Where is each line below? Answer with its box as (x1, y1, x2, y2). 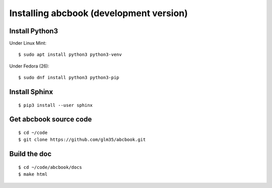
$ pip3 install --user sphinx (18, 102, 93, 108)
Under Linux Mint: (9, 40, 46, 46)
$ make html (18, 171, 48, 177)
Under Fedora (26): (9, 63, 50, 69)
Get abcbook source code (9, 115, 92, 123)
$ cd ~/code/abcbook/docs (18, 164, 83, 170)
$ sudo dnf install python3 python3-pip (18, 75, 119, 81)
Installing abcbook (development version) (9, 8, 188, 19)
